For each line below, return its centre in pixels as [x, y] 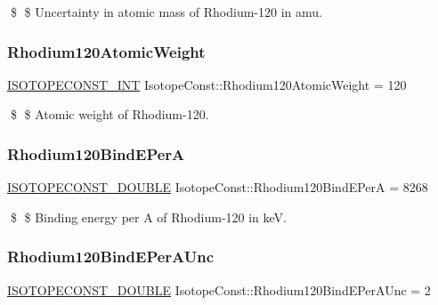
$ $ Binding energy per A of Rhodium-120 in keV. [148, 217]
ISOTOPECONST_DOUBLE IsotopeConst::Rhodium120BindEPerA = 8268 [218, 187]
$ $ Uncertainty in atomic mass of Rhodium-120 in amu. [166, 12]
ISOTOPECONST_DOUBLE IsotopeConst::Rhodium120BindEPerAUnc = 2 [219, 289]
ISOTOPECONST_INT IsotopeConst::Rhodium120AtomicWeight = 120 [207, 84]
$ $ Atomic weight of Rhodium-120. [109, 114]
